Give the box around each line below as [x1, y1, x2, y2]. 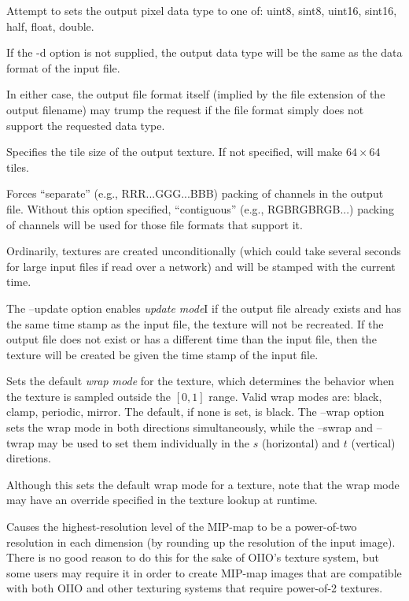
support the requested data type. [6, 117, 165, 133]
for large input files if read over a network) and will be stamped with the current [6, 258, 396, 274]
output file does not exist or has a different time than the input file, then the [6, 331, 377, 347]
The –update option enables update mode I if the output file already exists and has [6, 299, 402, 316]
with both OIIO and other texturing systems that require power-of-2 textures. [6, 580, 383, 596]
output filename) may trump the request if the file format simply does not [6, 101, 364, 117]
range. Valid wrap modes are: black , [208, 388, 382, 404]
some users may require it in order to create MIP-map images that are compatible [6, 564, 402, 581]
